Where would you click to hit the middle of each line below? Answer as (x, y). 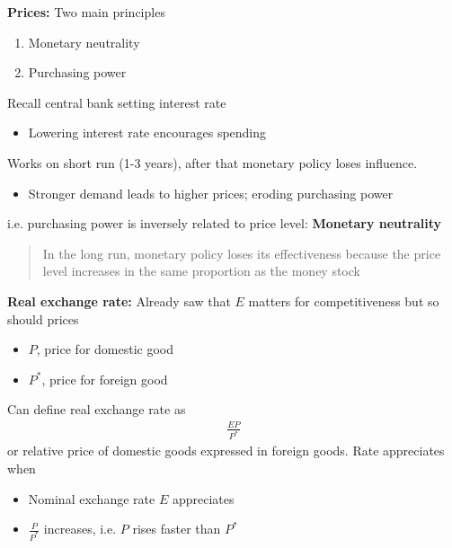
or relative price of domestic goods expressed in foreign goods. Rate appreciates (226, 451)
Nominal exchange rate (92, 498)
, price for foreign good (105, 379)
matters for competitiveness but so (344, 301)
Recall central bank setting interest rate (117, 102)
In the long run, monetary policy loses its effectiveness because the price (242, 253)
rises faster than (177, 529)
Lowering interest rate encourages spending (147, 133)
